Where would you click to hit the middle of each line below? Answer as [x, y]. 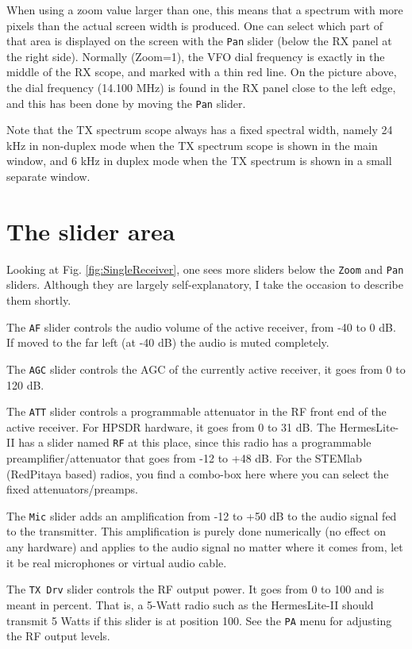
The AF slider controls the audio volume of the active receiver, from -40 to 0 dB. [201, 326]
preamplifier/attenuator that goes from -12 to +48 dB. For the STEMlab [184, 458]
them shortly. [39, 300]
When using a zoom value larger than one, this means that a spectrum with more [205, 10]
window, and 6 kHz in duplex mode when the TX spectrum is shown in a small [199, 161]
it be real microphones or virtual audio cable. [117, 562]
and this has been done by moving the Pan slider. [126, 103]
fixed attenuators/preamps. [72, 489]
